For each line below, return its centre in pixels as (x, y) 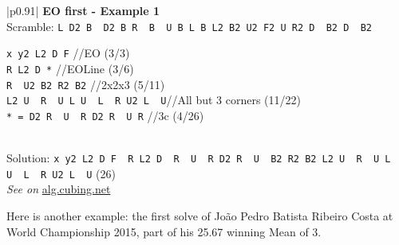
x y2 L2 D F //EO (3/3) (68, 53)
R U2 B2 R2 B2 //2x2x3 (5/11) (86, 84)
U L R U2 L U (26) (61, 173)
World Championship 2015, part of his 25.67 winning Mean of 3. (164, 231)
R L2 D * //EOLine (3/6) (70, 68)
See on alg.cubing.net (59, 189)
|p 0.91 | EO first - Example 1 (83, 10)
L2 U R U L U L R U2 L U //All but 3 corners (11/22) (154, 100)
